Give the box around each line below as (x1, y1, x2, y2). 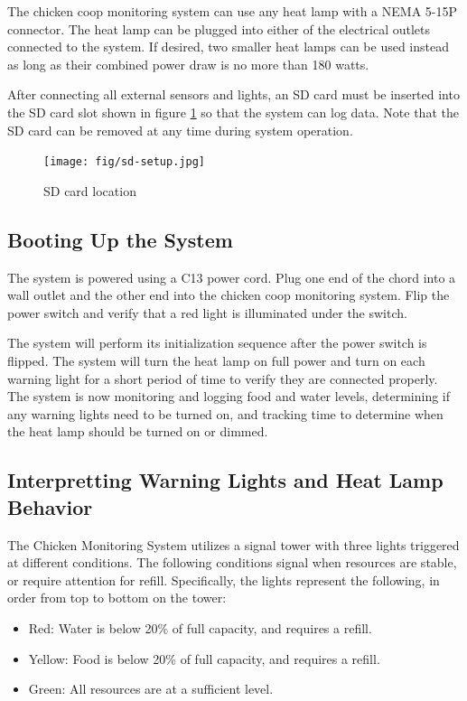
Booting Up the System (7, 225, 233, 253)
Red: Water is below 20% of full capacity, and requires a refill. (28, 618, 372, 637)
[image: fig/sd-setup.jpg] (43, 155, 205, 169)
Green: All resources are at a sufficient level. (28, 679, 274, 698)
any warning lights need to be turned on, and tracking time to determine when (7, 404, 444, 423)
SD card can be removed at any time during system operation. (7, 120, 353, 139)
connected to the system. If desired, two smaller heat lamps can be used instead (7, 37, 449, 56)
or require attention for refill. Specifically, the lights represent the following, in (7, 570, 440, 589)
